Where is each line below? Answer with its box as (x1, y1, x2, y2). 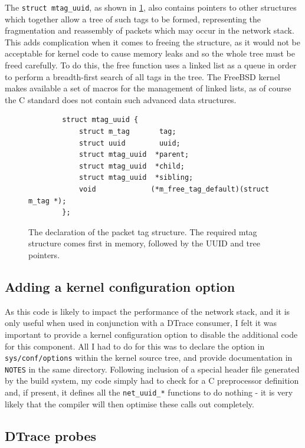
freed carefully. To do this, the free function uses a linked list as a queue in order (5, 59, 297, 71)
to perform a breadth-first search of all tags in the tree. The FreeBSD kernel (5, 70, 280, 83)
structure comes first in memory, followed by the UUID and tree (28, 237, 260, 249)
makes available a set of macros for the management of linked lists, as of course (5, 82, 291, 94)
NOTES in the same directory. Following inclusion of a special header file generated (5, 363, 300, 375)
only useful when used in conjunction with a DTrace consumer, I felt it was (5, 317, 277, 329)
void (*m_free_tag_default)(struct (78, 185, 270, 193)
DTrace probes (5, 426, 96, 444)
